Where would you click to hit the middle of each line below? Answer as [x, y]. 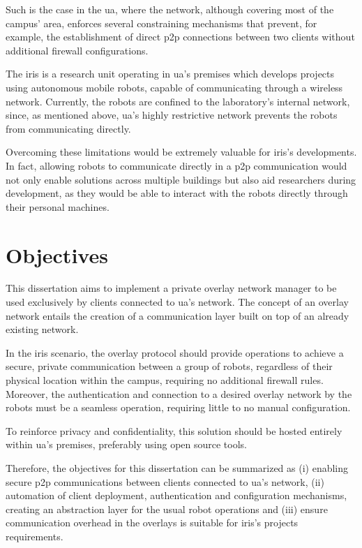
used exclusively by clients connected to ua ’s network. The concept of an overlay [177, 302]
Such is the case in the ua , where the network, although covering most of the [170, 9]
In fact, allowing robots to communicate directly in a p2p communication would [176, 165]
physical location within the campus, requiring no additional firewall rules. [165, 380]
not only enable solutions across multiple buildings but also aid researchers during [181, 179]
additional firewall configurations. [77, 50]
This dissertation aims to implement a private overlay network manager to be [171, 288]
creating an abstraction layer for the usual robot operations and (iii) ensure [167, 509]
